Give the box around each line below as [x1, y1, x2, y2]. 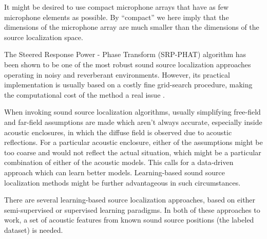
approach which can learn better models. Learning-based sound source [4, 167, 225, 177]
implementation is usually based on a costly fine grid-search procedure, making [4, 79, 253, 90]
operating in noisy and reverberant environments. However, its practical [4, 69, 230, 80]
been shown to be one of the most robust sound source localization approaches [4, 59, 251, 69]
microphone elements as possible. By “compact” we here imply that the [4, 11, 229, 22]
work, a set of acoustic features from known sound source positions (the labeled [4, 214, 254, 225]
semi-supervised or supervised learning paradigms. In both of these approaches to [4, 204, 260, 215]
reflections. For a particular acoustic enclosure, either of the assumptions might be [4, 137, 263, 148]
